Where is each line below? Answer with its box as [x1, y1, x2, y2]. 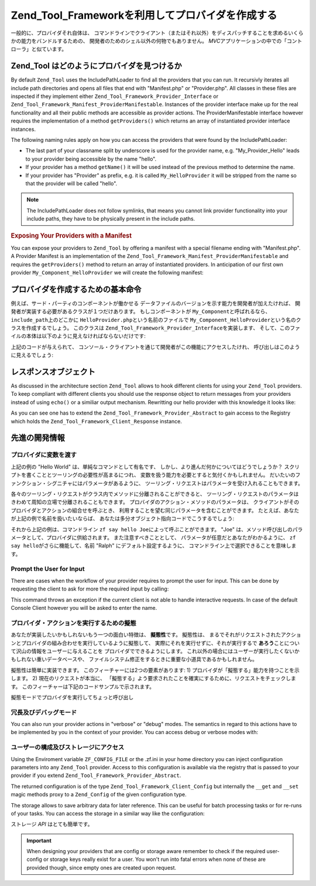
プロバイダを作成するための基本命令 [11, 284, 142, 294]
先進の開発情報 [11, 433, 65, 443]
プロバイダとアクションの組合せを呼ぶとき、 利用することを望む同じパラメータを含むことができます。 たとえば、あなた [11, 507, 300, 514]
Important [26, 837, 52, 844]
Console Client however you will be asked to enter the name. [11, 605, 157, 612]
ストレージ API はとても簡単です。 [11, 821, 93, 828]
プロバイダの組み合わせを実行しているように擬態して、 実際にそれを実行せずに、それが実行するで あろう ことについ [20, 639, 300, 646]
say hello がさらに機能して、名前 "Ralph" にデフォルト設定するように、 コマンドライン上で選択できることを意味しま [11, 542, 297, 549]
